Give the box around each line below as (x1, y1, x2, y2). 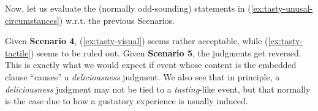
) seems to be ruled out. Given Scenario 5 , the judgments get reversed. (31, 46, 301, 59)
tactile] (5, 46, 31, 59)
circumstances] (5, 13, 59, 26)
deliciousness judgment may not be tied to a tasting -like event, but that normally (5, 82, 311, 95)
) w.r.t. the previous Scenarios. (59, 13, 175, 26)
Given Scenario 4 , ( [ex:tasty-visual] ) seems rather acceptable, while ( (5, 34, 268, 47)
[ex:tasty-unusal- (251, 2, 313, 14)
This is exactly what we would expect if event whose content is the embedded (5, 58, 297, 71)
